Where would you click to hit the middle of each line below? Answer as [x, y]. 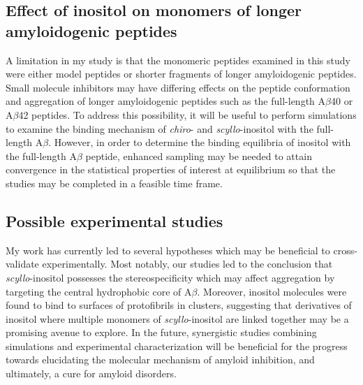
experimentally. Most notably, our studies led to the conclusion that [187, 264]
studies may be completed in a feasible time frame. [114, 183]
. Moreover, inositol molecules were [272, 291]
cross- [345, 250]
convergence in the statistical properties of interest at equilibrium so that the [171, 169]
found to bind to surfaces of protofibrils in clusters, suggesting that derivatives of [179, 305]
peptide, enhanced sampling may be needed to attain [199, 155]
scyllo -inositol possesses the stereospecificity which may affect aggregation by [170, 277]
